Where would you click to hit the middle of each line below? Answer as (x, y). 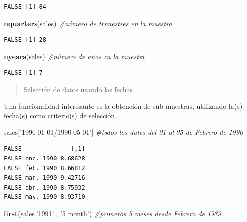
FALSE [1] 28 (25, 40)
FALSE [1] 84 (25, 7)
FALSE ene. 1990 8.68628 (45, 158)
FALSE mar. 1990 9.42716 (45, 178)
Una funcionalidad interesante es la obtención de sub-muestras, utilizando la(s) (123, 106)
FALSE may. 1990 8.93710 (45, 197)
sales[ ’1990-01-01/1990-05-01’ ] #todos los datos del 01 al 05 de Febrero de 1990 (123, 132)
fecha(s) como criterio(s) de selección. (60, 115)
